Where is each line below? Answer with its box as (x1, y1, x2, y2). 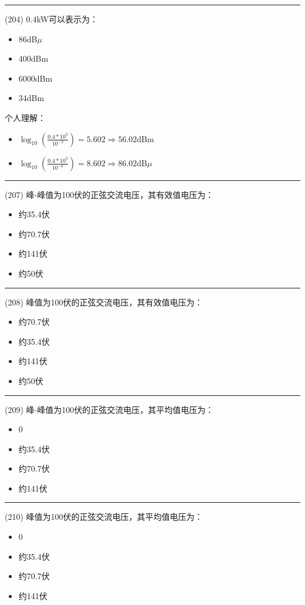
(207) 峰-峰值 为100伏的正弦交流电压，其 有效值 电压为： (5, 188, 214, 200)
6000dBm (18, 72, 53, 84)
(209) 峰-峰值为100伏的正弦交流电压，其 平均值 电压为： (5, 403, 214, 415)
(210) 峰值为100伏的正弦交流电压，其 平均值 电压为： (5, 510, 203, 523)
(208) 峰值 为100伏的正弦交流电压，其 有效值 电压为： (5, 295, 203, 308)
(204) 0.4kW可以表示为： (5, 13, 99, 25)
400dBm (18, 52, 49, 65)
